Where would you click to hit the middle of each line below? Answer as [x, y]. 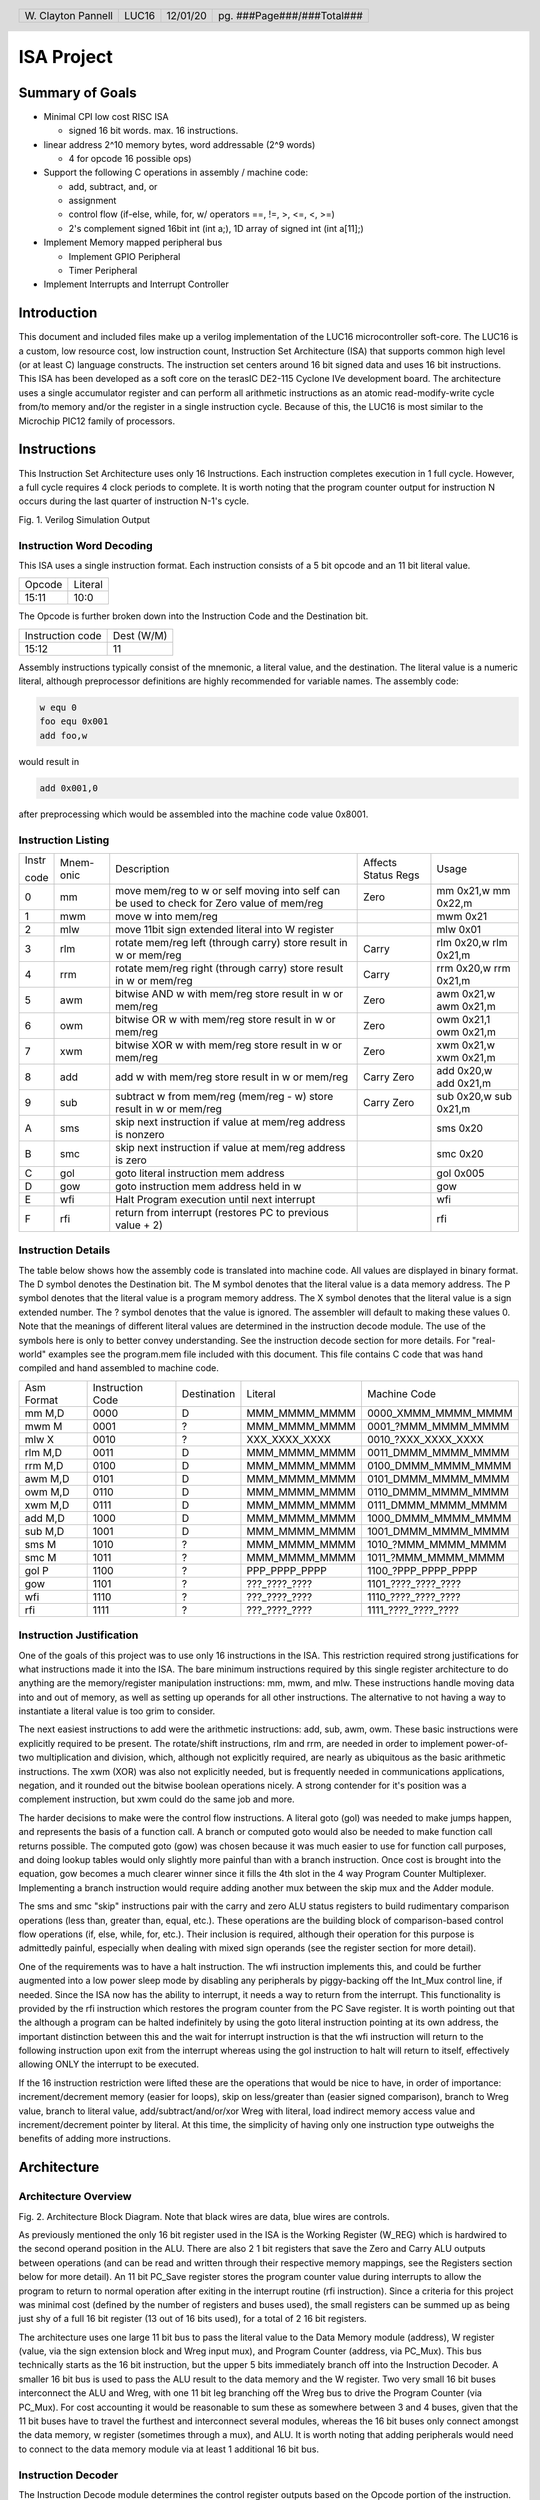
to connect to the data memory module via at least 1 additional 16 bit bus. [169, 2449]
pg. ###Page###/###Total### [291, 15]
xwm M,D [47, 1505]
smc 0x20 [460, 1153]
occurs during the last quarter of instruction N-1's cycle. [134, 501]
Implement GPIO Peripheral [124, 256]
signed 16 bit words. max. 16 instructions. [153, 131]
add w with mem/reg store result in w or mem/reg [232, 1077]
